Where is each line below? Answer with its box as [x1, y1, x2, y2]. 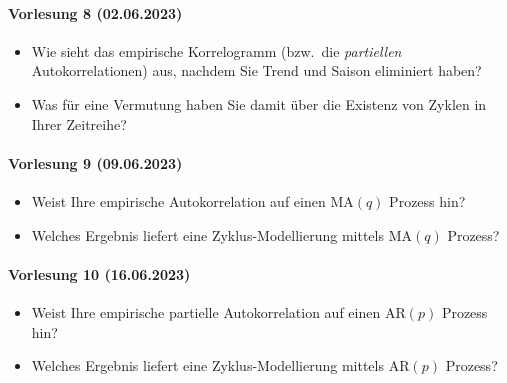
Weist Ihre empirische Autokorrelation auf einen [31, 190, 326, 211]
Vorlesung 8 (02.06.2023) [8, 2, 183, 23]
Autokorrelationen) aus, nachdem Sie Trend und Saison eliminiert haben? [31, 60, 482, 81]
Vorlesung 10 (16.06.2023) [8, 263, 191, 284]
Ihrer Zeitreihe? [31, 113, 127, 134]
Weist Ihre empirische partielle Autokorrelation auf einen [31, 301, 381, 322]
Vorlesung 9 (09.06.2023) [8, 152, 183, 173]
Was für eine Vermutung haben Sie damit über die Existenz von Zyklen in [31, 93, 487, 114]
